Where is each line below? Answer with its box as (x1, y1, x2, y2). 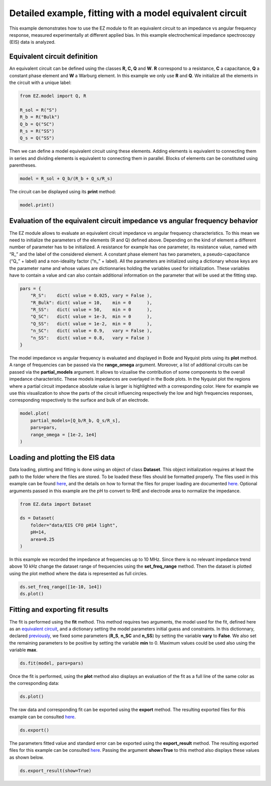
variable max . (9, 647, 38, 653)
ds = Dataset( (20, 515, 55, 521)
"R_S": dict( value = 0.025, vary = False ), (30, 293, 153, 299)
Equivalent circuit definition (9, 52, 98, 61)
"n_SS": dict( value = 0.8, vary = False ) (30, 335, 150, 340)
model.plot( (20, 410, 50, 416)
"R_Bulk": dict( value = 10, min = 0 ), (30, 300, 153, 305)
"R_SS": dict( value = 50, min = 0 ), (30, 307, 153, 313)
